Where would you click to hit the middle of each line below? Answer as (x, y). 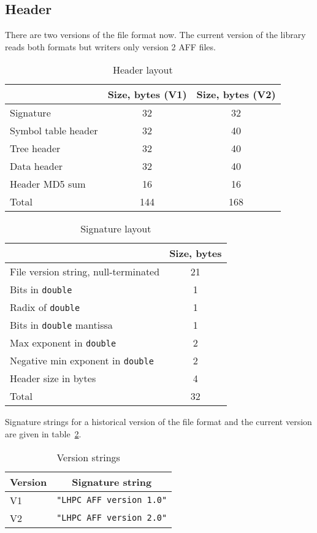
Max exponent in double (63, 343)
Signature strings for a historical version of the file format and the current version (158, 422)
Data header (36, 166)
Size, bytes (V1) (147, 94)
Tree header (35, 148)
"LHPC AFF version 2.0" (112, 518)
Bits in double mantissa (61, 325)
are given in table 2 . (43, 433)
